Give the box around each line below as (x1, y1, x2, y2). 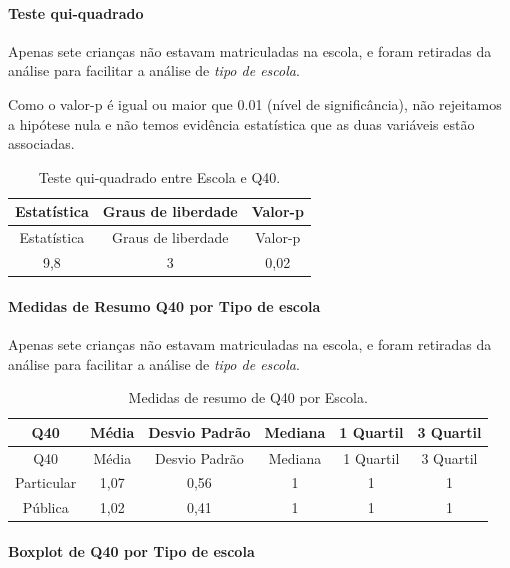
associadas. (8, 133, 75, 154)
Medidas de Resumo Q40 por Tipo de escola (8, 295, 321, 316)
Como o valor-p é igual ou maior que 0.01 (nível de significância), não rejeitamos (8, 93, 502, 114)
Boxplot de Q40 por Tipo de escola (8, 540, 255, 561)
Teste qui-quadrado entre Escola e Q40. (38, 166, 281, 187)
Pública (22, 497, 69, 518)
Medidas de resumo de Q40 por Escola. (128, 387, 368, 408)
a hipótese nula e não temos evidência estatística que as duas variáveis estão (8, 113, 475, 134)
